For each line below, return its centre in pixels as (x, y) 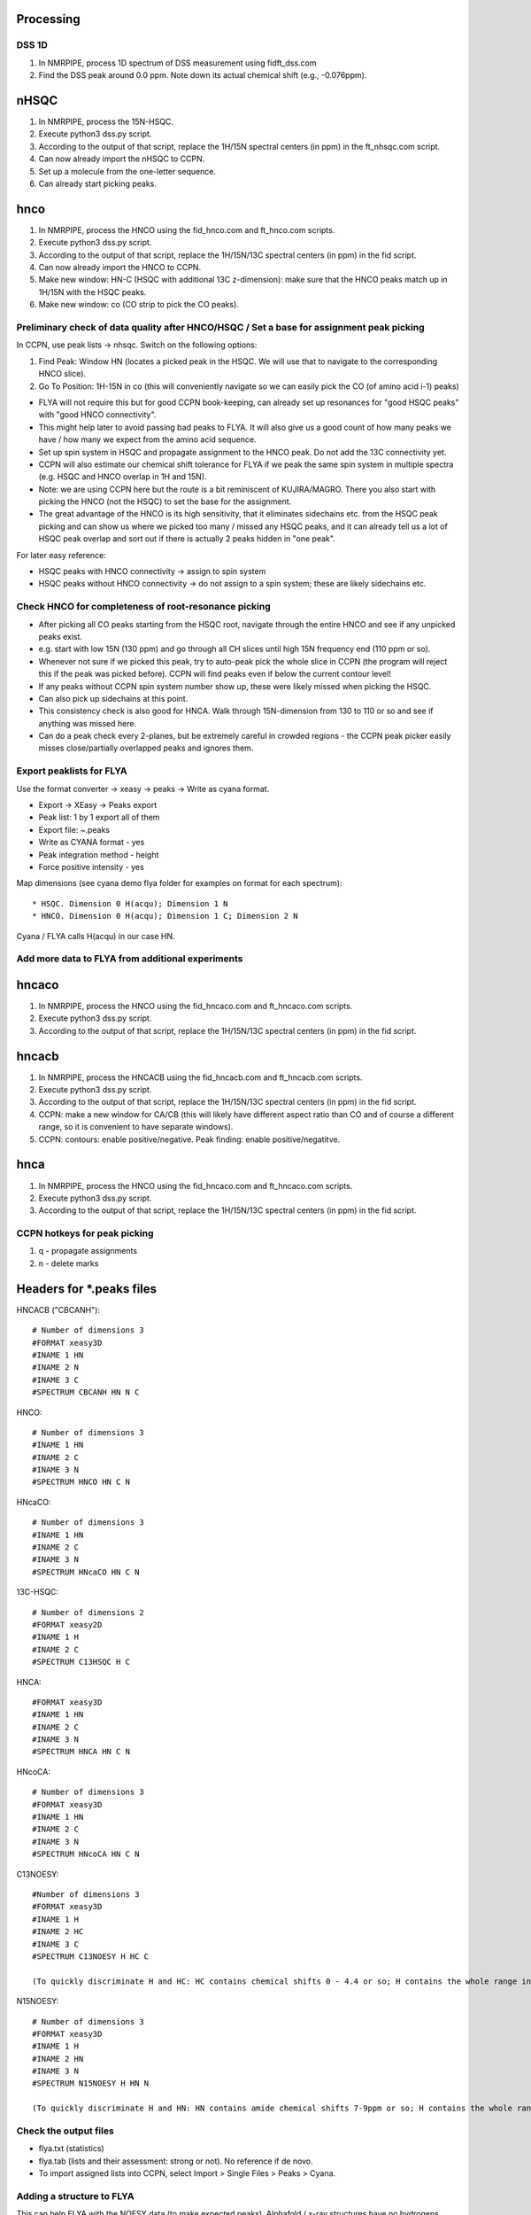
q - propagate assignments (88, 1251)
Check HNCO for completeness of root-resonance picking (144, 607)
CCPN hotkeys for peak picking (85, 1233)
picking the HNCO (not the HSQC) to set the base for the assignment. (165, 501)
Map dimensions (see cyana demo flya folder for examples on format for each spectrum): (179, 883)
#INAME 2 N (56, 1368)
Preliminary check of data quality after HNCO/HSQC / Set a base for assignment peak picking (220, 328)
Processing (48, 19)
